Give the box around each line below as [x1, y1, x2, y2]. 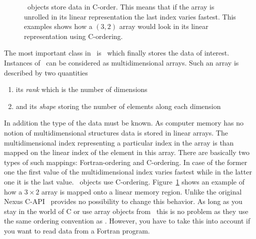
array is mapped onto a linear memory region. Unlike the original [41, 186, 242, 196]
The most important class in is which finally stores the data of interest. [4, 47, 229, 58]
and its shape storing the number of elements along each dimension [15, 100, 221, 111]
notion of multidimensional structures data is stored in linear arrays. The [4, 127, 228, 137]
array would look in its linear [119, 21, 208, 31]
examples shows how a [24, 21, 92, 31]
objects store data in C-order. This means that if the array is [27, 1, 214, 11]
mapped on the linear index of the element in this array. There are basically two [4, 147, 250, 157]
